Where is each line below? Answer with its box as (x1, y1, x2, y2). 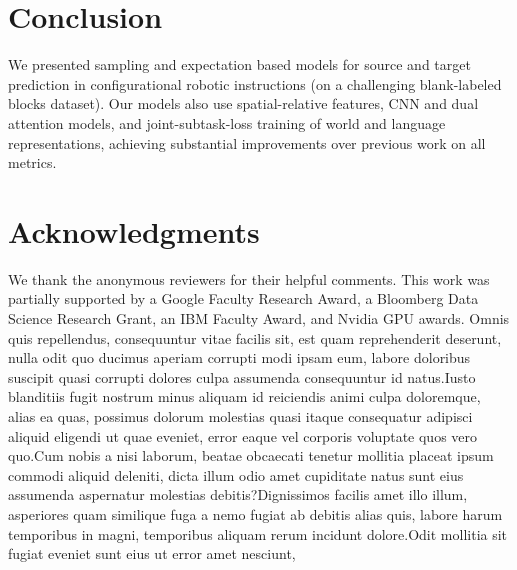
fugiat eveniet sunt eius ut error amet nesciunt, (8, 543, 296, 564)
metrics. (8, 152, 57, 173)
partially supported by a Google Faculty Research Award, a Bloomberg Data (8, 288, 479, 309)
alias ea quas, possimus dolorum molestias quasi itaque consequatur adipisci (8, 405, 473, 426)
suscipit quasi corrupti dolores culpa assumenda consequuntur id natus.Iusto (8, 366, 476, 387)
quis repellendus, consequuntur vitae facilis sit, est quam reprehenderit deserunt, (8, 327, 502, 348)
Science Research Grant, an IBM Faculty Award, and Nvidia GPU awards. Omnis (8, 308, 510, 328)
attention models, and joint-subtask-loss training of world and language (8, 112, 446, 133)
